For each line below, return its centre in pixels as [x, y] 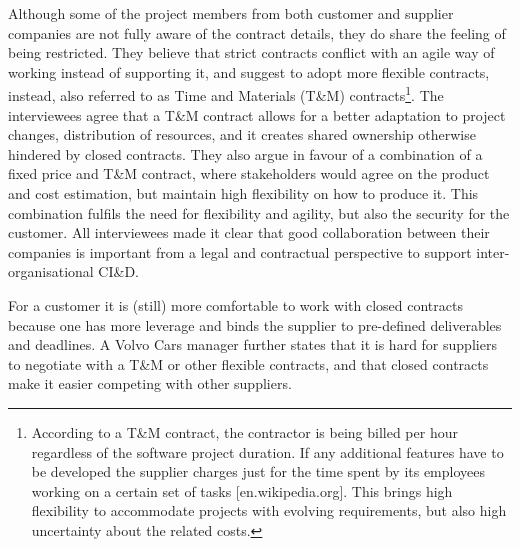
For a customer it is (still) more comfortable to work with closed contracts [235, 304]
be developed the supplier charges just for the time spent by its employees [258, 471]
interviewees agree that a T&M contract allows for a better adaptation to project [257, 114]
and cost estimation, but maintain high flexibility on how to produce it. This [243, 193]
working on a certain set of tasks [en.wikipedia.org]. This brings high [242, 490]
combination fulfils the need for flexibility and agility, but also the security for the [259, 212]
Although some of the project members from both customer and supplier [231, 13]
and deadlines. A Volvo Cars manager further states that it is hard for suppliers [252, 344]
